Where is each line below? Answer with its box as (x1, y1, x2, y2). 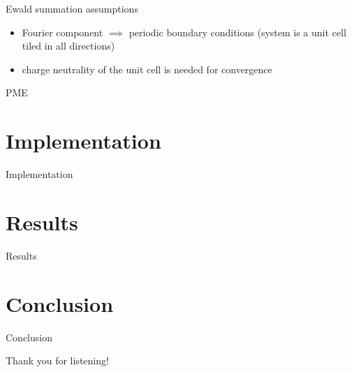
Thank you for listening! (6, 353, 109, 368)
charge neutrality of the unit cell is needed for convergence (22, 61, 272, 76)
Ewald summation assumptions (6, 1, 138, 15)
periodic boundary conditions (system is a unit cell (129, 24, 346, 39)
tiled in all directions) (22, 38, 115, 53)
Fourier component (22, 24, 103, 39)
